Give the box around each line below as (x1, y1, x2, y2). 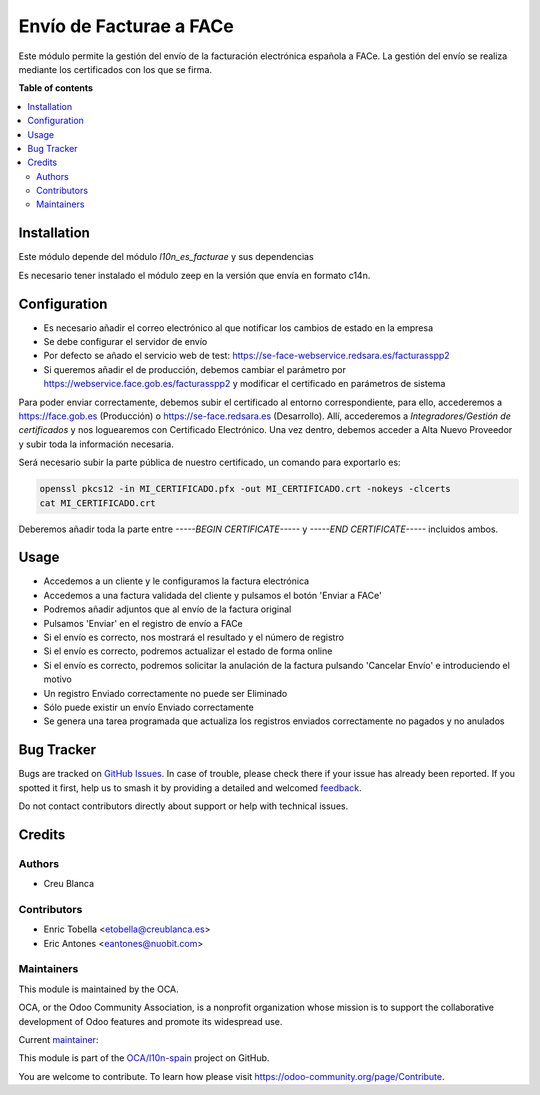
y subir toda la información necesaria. (18, 438, 175, 450)
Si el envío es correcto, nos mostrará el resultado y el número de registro (43, 631, 345, 643)
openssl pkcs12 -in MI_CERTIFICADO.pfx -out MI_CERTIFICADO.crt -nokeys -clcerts (39, 483, 452, 495)
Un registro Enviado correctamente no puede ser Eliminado (43, 687, 288, 699)
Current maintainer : (18, 1034, 99, 1046)
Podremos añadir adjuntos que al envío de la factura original (43, 603, 292, 615)
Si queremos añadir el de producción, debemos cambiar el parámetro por (43, 363, 347, 375)
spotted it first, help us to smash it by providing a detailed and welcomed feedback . (18, 781, 362, 794)
